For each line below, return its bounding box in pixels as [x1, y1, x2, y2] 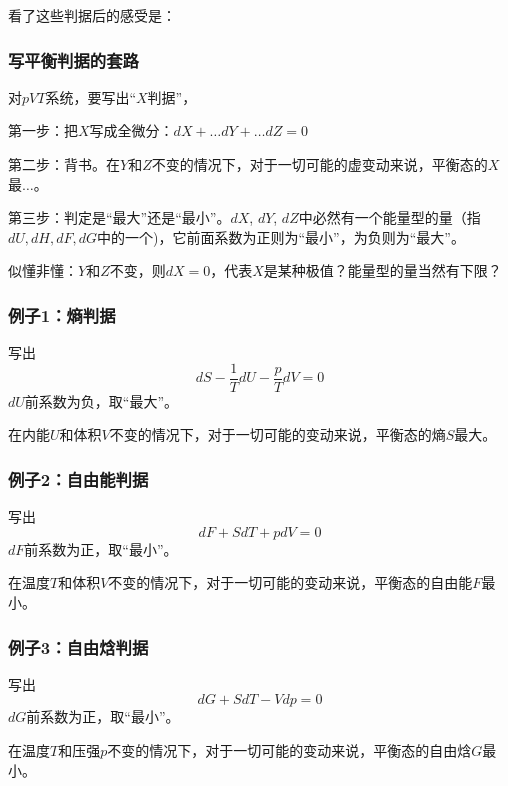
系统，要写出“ [45, 86, 137, 107]
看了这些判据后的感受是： [8, 5, 176, 25]
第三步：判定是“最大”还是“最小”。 [8, 207, 231, 228]
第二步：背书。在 [8, 154, 120, 174]
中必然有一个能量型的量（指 [298, 207, 481, 228]
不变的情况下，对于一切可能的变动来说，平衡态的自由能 [108, 572, 473, 593]
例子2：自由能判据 [8, 466, 149, 491]
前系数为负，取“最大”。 [24, 390, 179, 411]
